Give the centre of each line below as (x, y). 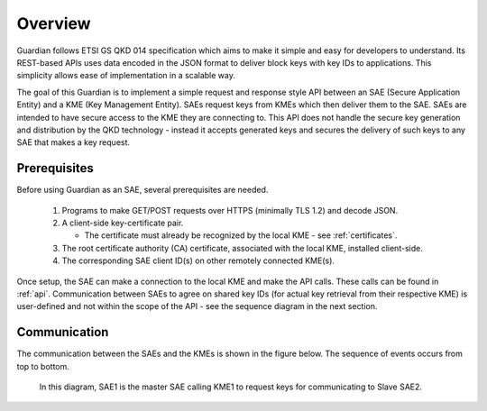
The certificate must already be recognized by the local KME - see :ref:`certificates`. (241, 235)
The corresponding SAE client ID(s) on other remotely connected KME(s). (198, 260)
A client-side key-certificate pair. (123, 223)
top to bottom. (43, 366)
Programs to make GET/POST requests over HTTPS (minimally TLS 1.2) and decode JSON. (230, 210)
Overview (54, 23)
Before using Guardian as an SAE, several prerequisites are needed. (142, 190)
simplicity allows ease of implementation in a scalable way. (126, 76)
